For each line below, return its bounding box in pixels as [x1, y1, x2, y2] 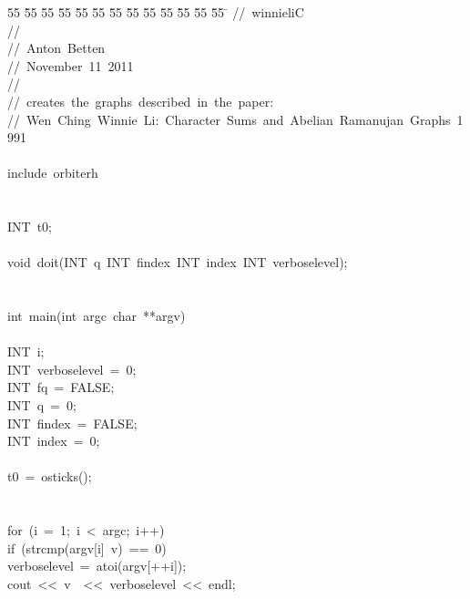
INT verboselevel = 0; [7, 359, 137, 378]
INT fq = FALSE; [7, 377, 115, 397]
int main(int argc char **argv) [7, 306, 186, 325]
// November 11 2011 [7, 56, 134, 75]
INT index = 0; [7, 431, 100, 450]
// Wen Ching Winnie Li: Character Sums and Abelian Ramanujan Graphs [7, 109, 451, 129]
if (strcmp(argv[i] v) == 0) [7, 538, 167, 557]
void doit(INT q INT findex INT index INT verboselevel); [7, 253, 348, 272]
